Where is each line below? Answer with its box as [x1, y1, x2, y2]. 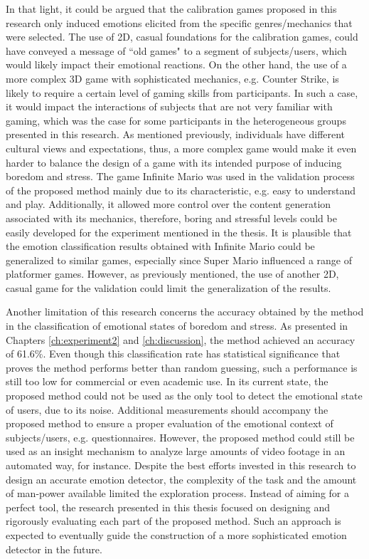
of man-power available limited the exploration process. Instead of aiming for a [6, 486, 349, 501]
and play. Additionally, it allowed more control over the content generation [6, 197, 331, 211]
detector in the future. [6, 541, 102, 556]
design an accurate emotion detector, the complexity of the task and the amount [6, 471, 357, 486]
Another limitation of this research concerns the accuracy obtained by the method [6, 304, 364, 319]
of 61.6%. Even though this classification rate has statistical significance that [6, 346, 341, 361]
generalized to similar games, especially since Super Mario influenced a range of [6, 252, 352, 267]
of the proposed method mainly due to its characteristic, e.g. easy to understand [6, 182, 356, 197]
